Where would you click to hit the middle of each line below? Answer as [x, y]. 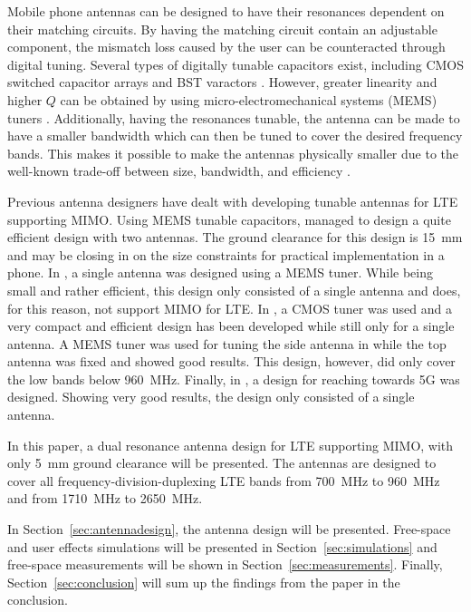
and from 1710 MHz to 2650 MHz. [105, 498]
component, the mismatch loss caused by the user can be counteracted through [226, 47]
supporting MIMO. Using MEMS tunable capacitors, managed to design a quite [229, 219]
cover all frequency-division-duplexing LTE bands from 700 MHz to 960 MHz [224, 480]
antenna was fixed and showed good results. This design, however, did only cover [231, 361]
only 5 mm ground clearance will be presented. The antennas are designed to [222, 463]
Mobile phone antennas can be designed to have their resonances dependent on [226, 11]
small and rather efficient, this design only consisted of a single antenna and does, [234, 290]
